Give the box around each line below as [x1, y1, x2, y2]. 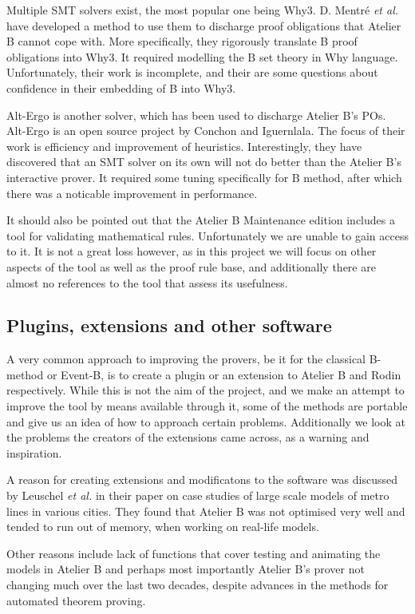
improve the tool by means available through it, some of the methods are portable [6, 398, 408, 414]
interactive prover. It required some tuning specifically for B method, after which [6, 168, 402, 185]
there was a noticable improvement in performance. [6, 184, 258, 201]
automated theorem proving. [6, 592, 146, 608]
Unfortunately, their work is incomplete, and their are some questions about [6, 64, 378, 81]
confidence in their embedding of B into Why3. [6, 79, 236, 96]
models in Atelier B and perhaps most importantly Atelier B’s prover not [6, 561, 365, 577]
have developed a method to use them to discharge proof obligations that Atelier [6, 17, 401, 34]
